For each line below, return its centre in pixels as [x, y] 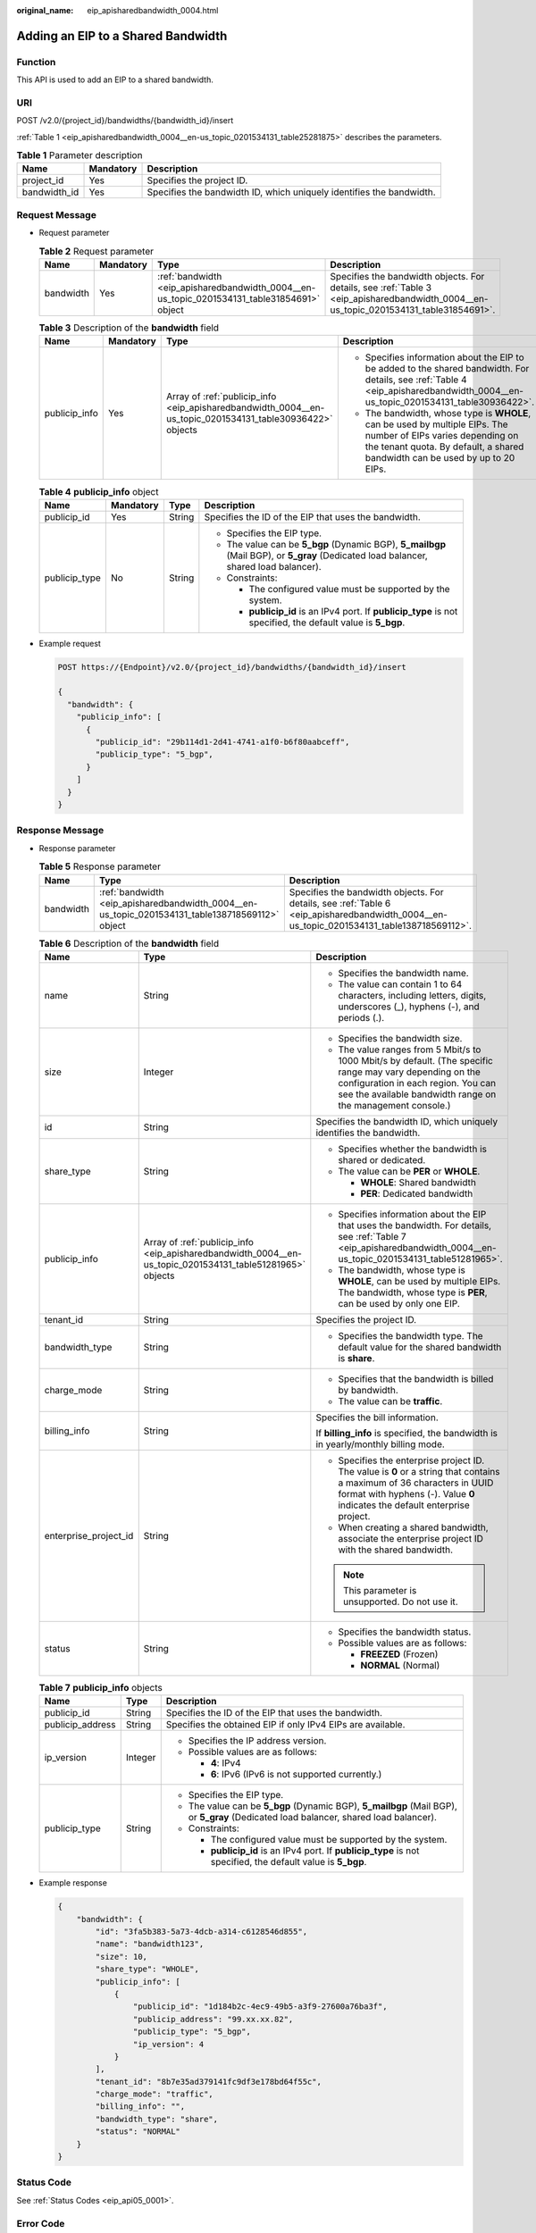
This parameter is [380, 1590]
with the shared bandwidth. [396, 1550]
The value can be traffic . [390, 1401]
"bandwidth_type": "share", [157, 2119]
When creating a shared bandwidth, [413, 1527]
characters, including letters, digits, [412, 995]
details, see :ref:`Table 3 [381, 288]
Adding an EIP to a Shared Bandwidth [122, 36]
